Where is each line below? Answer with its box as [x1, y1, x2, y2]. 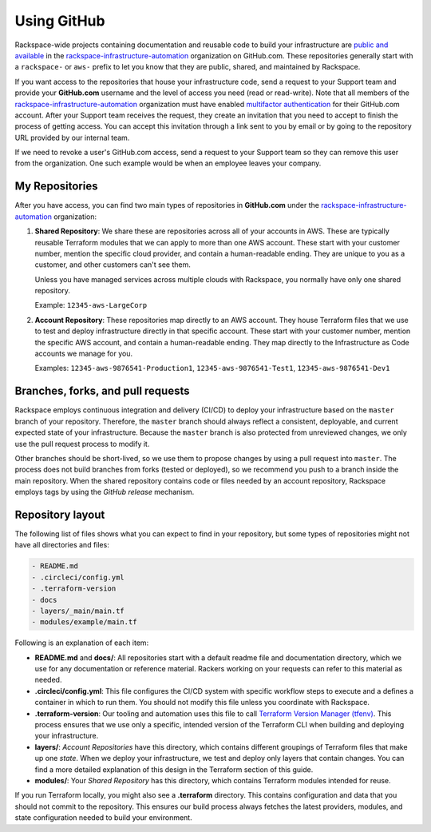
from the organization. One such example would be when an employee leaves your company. [14, 158, 322, 168]
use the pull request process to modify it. [14, 439, 150, 448]
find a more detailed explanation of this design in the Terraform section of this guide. [34, 764, 314, 774]
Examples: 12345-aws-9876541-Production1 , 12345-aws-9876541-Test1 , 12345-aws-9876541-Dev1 [34, 364, 390, 373]
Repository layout [14, 508, 105, 521]
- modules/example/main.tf [31, 618, 137, 627]
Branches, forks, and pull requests [14, 384, 190, 398]
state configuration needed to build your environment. [14, 813, 192, 822]
